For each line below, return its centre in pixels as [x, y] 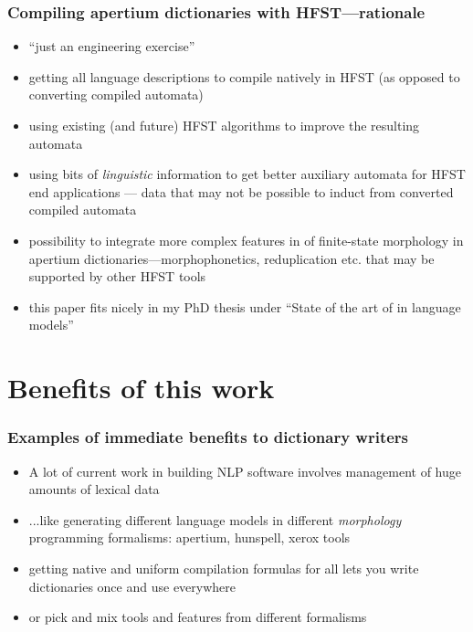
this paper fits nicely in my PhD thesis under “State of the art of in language [245, 306]
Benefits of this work [141, 388]
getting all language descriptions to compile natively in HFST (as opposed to [244, 76]
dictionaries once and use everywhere [132, 586]
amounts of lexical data [94, 489]
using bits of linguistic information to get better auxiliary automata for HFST [247, 174]
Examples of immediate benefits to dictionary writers [208, 437]
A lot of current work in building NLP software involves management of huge [245, 471]
